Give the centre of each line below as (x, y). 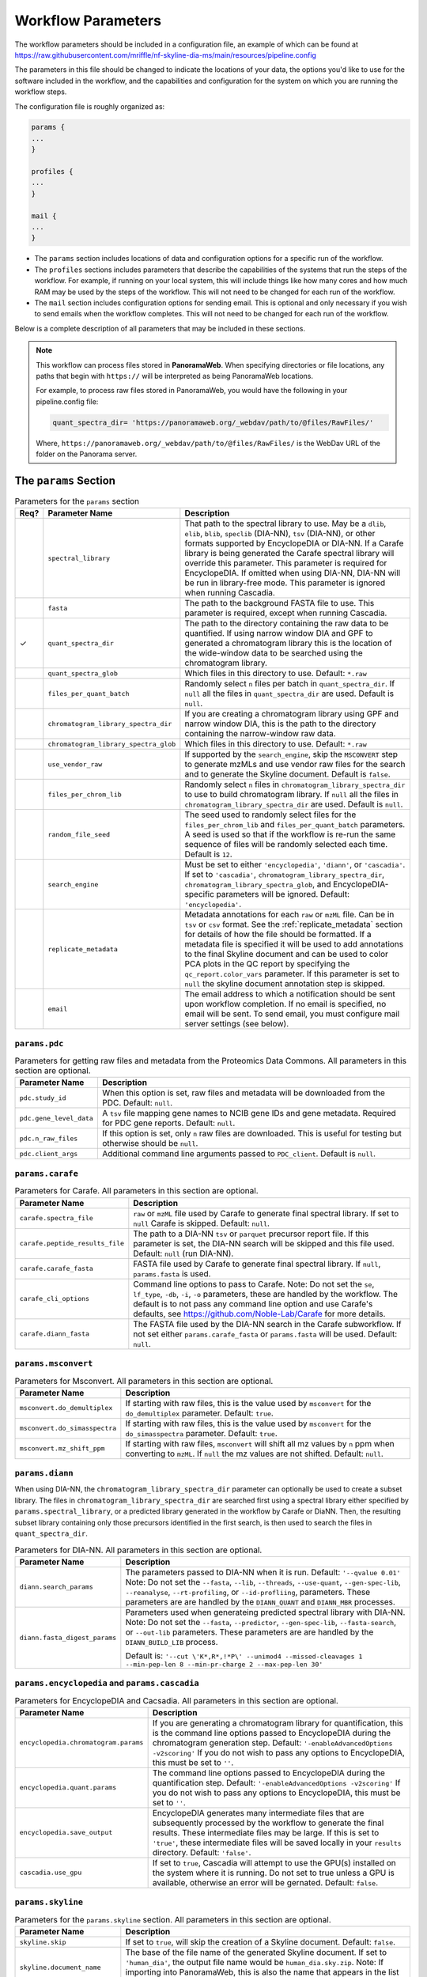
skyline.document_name (60, 1967)
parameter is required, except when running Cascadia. (286, 613)
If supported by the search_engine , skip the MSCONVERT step (291, 754)
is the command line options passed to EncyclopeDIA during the (272, 1733)
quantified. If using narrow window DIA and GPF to (279, 633)
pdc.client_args (49, 1153)
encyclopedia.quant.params (68, 1788)
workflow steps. (41, 92)
